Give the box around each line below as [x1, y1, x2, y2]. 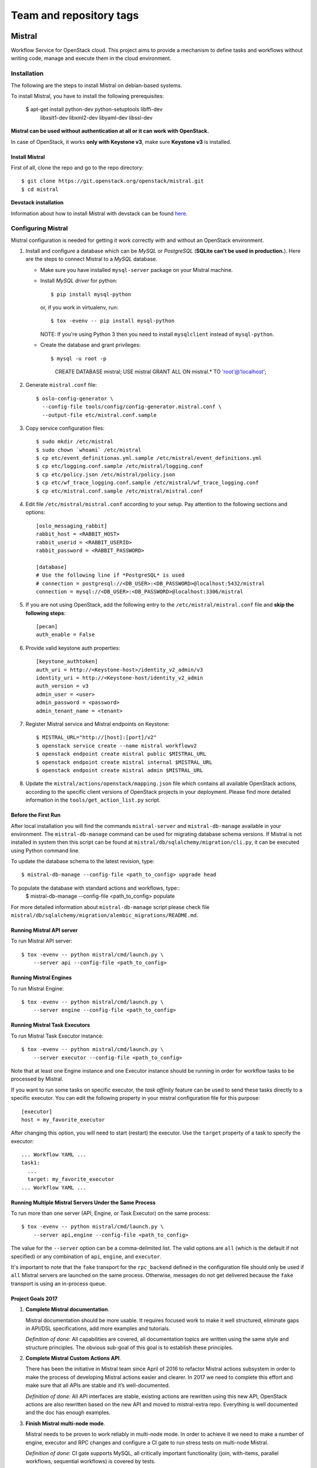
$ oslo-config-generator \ [36, 395, 114, 402]
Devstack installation [11, 199, 64, 206]
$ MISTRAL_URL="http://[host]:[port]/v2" [36, 734, 157, 741]
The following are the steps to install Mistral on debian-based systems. [11, 82, 182, 89]
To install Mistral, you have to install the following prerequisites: [11, 92, 164, 99]
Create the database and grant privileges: [40, 341, 141, 349]
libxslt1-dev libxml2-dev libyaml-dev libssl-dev [40, 114, 153, 121]
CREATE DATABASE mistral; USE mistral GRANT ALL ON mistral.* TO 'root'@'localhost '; [55, 368, 267, 375]
